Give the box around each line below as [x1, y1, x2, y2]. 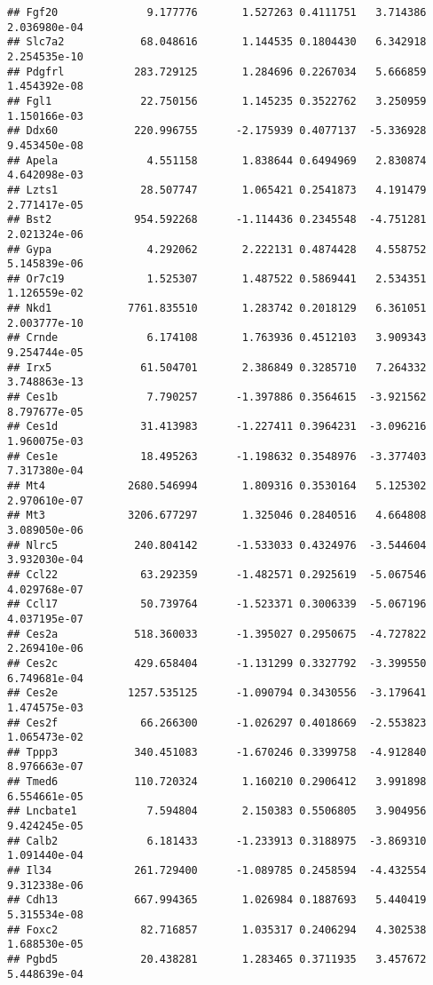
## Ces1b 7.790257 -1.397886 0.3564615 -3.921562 [7, 391, 427, 404]
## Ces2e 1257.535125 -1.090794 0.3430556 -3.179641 [7, 687, 427, 700]
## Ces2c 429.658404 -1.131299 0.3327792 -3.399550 [7, 656, 427, 670]
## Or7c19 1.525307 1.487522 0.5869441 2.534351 [7, 272, 427, 285]
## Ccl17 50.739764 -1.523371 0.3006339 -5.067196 [7, 598, 427, 611]
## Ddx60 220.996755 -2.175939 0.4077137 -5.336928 [7, 124, 427, 138]
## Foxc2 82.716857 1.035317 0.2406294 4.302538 [7, 923, 427, 936]
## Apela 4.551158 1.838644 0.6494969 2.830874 [7, 154, 427, 167]
